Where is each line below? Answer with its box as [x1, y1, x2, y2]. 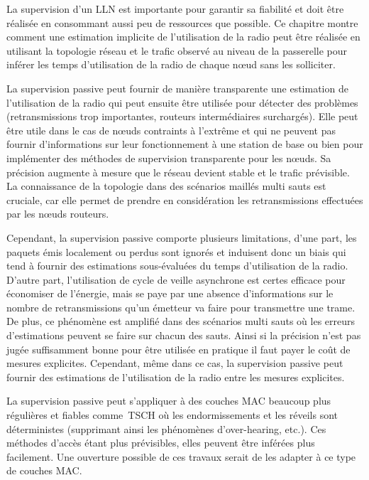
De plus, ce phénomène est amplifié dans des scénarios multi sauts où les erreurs [6, 314, 356, 329]
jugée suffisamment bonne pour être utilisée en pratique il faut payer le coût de [6, 341, 351, 356]
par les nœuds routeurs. [6, 206, 109, 221]
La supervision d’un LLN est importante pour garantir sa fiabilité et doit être [6, 1, 344, 16]
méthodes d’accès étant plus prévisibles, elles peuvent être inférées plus [6, 435, 315, 450]
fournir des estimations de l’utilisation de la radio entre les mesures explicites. [6, 369, 345, 384]
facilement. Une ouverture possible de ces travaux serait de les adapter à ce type [6, 449, 356, 464]
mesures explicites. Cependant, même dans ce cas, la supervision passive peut [6, 356, 343, 370]
